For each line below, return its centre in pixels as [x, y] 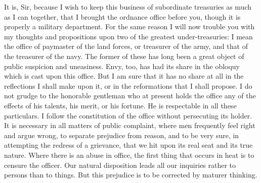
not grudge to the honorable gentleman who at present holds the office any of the [130, 96]
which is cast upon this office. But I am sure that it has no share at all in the [124, 76]
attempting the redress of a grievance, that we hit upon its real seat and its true [128, 145]
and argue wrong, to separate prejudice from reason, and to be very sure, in [122, 135]
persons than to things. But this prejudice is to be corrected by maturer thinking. [131, 175]
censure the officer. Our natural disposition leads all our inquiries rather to [120, 165]
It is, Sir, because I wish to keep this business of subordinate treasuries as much [128, 7]
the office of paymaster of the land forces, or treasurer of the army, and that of [126, 46]
